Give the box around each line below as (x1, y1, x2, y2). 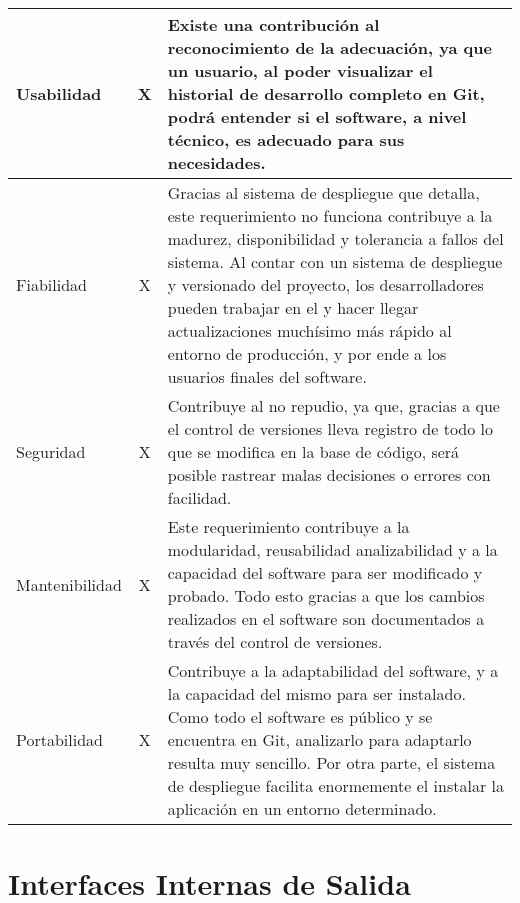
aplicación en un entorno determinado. (167, 797, 437, 820)
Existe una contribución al (167, 13, 380, 36)
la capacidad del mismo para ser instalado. (167, 682, 466, 705)
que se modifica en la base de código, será (167, 440, 460, 463)
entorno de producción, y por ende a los (167, 342, 447, 365)
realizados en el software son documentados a (167, 607, 485, 630)
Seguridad (16, 440, 86, 463)
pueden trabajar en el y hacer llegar (167, 296, 419, 319)
